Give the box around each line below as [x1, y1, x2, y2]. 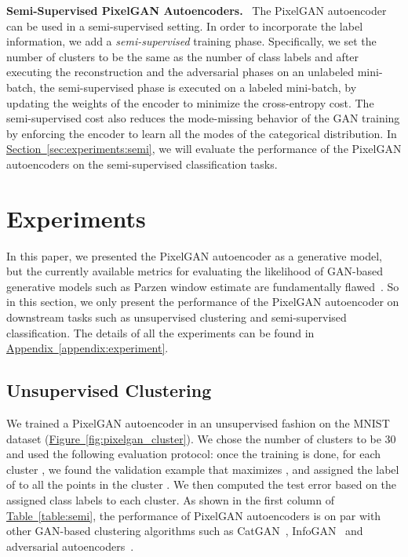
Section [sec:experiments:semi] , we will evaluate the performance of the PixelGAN [6, 140, 402, 157]
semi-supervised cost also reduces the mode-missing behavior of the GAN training [6, 110, 400, 126]
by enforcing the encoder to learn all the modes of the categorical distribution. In [6, 125, 397, 141]
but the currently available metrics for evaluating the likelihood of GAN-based [6, 263, 383, 279]
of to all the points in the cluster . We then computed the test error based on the [6, 476, 397, 493]
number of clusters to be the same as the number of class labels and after [6, 48, 359, 64]
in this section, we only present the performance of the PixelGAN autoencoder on [6, 293, 399, 310]
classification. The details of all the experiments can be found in [6, 324, 315, 340]
